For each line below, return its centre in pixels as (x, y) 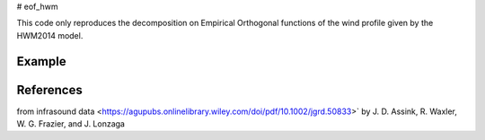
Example (41, 61)
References (49, 90)
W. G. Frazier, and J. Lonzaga (71, 124)
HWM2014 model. (50, 35)
